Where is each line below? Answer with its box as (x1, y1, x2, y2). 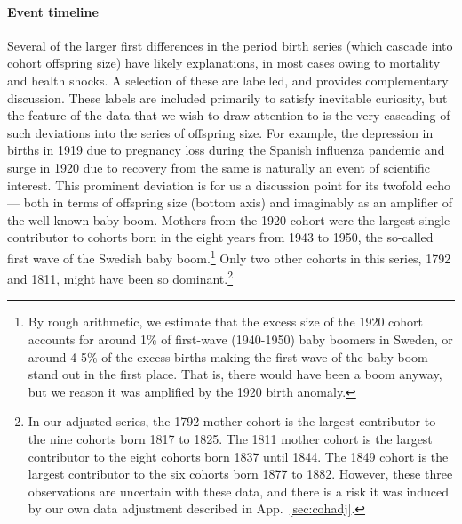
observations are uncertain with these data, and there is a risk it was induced (28, 481, 449, 500)
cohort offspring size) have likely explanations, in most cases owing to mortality (7, 53, 441, 72)
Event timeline (7, 2, 99, 20)
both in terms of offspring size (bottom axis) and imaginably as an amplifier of (23, 193, 453, 212)
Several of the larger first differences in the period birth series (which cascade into (7, 36, 453, 54)
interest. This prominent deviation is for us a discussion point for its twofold (7, 175, 423, 194)
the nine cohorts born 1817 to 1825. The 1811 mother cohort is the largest (28, 429, 433, 447)
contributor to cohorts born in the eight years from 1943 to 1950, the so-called (7, 228, 434, 246)
